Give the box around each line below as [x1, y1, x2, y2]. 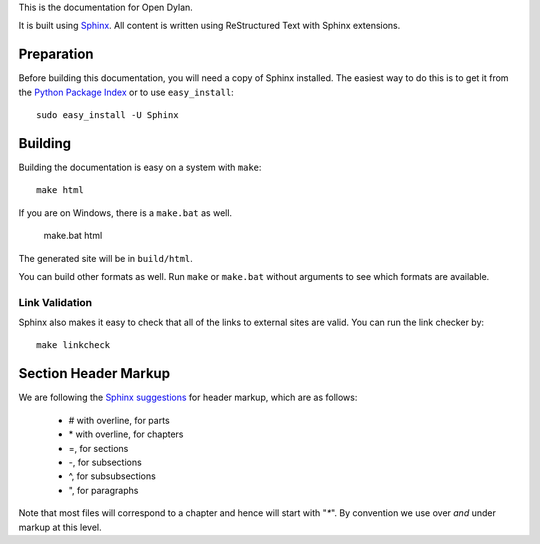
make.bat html [43, 230, 103, 242]
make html [36, 185, 84, 196]
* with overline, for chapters [68, 428, 184, 440]
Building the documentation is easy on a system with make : [18, 161, 262, 173]
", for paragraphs [68, 484, 139, 496]
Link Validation [18, 295, 93, 309]
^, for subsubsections [68, 470, 157, 482]
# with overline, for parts [68, 414, 170, 426]
